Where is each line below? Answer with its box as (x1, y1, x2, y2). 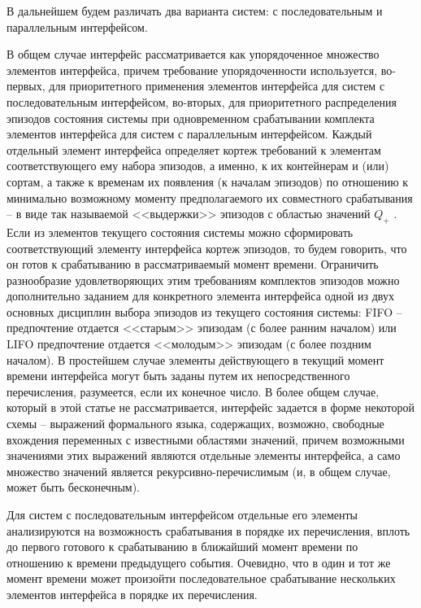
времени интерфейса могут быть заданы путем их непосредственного (7, 367, 350, 384)
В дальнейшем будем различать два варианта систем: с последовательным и (7, 2, 383, 19)
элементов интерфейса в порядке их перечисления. (7, 585, 258, 602)
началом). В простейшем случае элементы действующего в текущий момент (7, 351, 384, 368)
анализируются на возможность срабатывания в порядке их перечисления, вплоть (7, 522, 410, 539)
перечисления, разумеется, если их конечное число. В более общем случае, (7, 383, 380, 400)
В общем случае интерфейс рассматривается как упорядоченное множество (7, 46, 380, 63)
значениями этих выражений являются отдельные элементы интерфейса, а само (7, 447, 401, 464)
